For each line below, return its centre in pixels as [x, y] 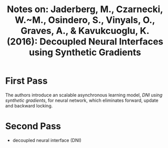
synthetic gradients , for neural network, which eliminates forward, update [82, 100]
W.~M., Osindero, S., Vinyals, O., [85, 20]
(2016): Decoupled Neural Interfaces [85, 42]
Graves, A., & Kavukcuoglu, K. [85, 31]
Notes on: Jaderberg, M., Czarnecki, [85, 9]
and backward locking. [29, 105]
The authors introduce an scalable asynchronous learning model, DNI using [84, 95]
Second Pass [33, 126]
